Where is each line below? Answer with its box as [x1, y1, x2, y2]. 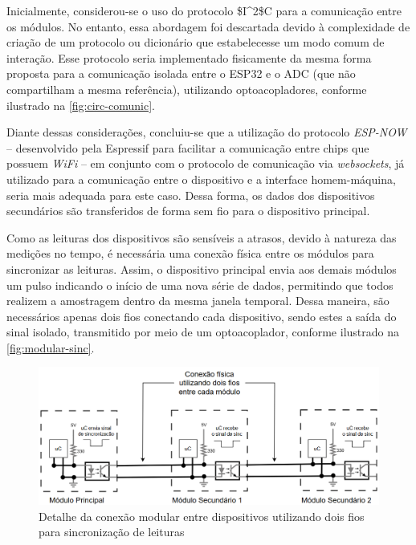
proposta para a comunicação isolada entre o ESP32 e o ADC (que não [6, 65, 356, 82]
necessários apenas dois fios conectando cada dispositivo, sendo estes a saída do [6, 307, 397, 324]
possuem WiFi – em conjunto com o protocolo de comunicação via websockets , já [6, 155, 405, 172]
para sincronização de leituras [39, 523, 185, 540]
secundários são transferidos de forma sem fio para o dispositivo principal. [6, 202, 370, 219]
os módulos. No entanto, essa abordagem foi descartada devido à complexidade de [6, 18, 410, 35]
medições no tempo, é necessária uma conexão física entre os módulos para [6, 245, 374, 262]
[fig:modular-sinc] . [6, 339, 95, 356]
